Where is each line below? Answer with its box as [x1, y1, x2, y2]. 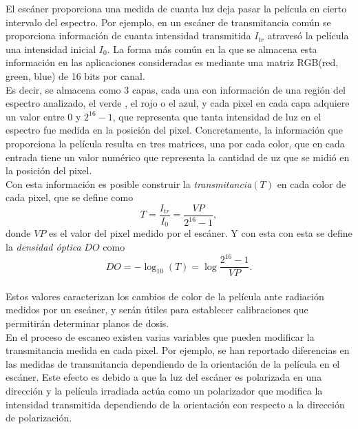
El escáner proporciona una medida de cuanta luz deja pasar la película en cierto [6, 1, 347, 15]
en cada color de [277, 176, 346, 191]
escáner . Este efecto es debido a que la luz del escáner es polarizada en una [6, 370, 322, 384]
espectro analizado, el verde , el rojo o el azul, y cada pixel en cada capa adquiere [6, 96, 350, 110]
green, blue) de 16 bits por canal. [6, 68, 145, 83]
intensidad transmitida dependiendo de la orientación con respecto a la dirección [6, 397, 345, 411]
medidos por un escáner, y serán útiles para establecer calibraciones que [6, 302, 308, 317]
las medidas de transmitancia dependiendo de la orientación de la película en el [6, 356, 340, 370]
